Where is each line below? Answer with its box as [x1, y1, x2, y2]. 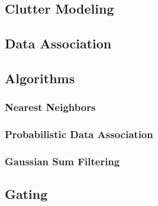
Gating [5, 185, 48, 203]
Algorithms [5, 68, 75, 87]
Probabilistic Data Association [5, 127, 153, 142]
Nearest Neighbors [5, 100, 96, 115]
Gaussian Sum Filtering [5, 153, 120, 168]
